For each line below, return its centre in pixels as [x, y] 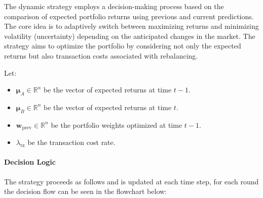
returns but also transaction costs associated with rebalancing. [101, 55]
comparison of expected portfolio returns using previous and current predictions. [129, 16]
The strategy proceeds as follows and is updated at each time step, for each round [131, 181]
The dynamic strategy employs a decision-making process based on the [114, 6]
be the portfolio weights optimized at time [117, 125]
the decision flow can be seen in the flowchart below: [85, 191]
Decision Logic [30, 162]
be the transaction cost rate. [71, 142]
